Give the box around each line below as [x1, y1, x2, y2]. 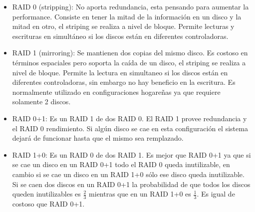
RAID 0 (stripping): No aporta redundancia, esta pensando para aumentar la [12, 1, 249, 11]
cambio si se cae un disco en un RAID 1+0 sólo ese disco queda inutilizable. [12, 169, 245, 179]
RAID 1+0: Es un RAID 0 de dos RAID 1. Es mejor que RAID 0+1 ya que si [12, 149, 251, 160]
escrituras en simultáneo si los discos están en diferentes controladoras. [12, 30, 229, 41]
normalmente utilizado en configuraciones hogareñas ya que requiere [12, 86, 221, 97]
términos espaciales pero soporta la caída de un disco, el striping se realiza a [12, 57, 246, 67]
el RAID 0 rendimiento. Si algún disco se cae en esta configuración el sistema [12, 123, 248, 133]
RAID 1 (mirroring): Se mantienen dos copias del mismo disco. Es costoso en [12, 47, 248, 58]
